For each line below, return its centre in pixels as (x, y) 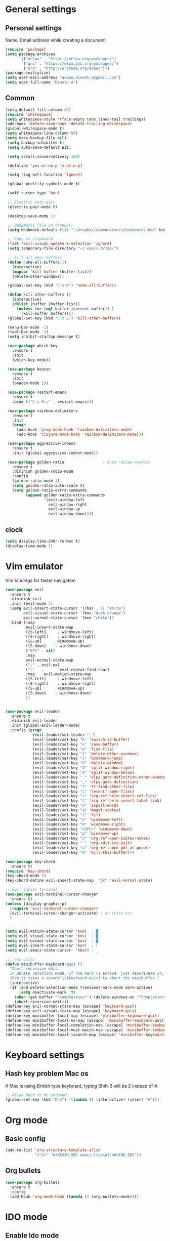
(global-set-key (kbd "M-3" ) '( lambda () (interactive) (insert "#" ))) (82, 1100)
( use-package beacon (29, 369)
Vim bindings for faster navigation (40, 580)
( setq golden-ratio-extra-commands (49, 490)
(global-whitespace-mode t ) (35, 129)
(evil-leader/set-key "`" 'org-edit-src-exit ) (82, 843)
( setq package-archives (30, 54)
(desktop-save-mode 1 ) (31, 216)
